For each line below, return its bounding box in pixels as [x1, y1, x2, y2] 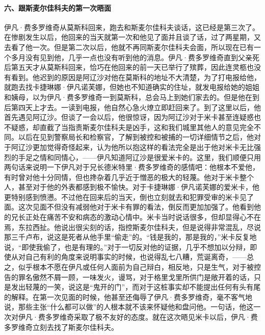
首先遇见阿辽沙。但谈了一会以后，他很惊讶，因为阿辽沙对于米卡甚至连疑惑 [4, 112, 254, 122]
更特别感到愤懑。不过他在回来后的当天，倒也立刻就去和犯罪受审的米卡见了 [4, 191, 254, 202]
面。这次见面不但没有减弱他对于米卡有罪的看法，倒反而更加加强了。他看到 [4, 201, 254, 212]
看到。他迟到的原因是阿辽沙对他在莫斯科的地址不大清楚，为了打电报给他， [11, 71, 261, 82]
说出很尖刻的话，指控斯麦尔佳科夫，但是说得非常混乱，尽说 [61, 221, 261, 232]
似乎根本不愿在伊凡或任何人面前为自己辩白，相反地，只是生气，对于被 [18, 262, 254, 272]
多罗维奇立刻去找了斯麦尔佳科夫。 [4, 321, 118, 332]
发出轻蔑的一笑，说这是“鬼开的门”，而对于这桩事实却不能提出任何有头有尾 [11, 281, 261, 292]
